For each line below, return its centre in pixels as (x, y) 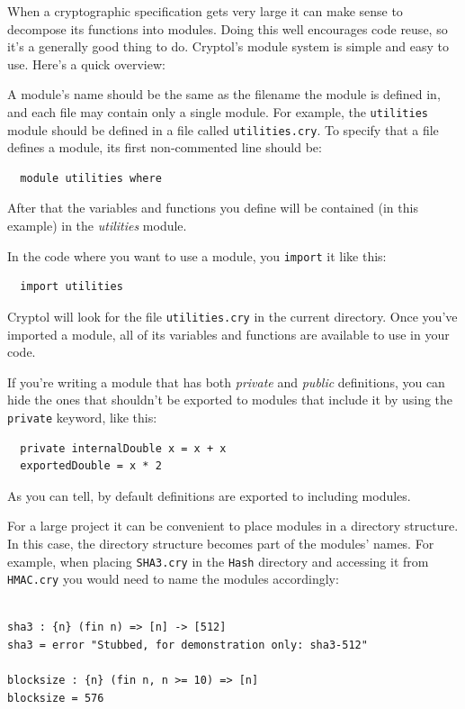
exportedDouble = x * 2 (91, 466)
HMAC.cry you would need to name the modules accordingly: (173, 579)
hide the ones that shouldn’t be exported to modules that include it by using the (230, 400)
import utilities (72, 287)
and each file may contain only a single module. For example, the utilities (218, 111)
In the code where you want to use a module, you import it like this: (197, 255)
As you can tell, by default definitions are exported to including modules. (209, 495)
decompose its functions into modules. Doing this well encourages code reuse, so (228, 28)
